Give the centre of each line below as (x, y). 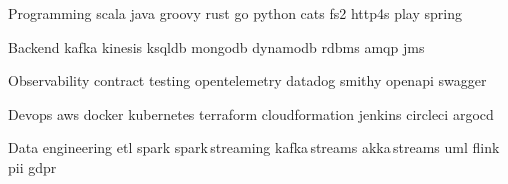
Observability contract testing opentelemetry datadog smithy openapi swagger (247, 80)
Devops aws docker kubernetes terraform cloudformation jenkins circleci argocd (251, 113)
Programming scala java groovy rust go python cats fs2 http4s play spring (235, 13)
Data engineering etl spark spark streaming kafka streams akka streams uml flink (254, 147)
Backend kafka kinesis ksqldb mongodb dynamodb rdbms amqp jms (216, 46)
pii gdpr (32, 166)
